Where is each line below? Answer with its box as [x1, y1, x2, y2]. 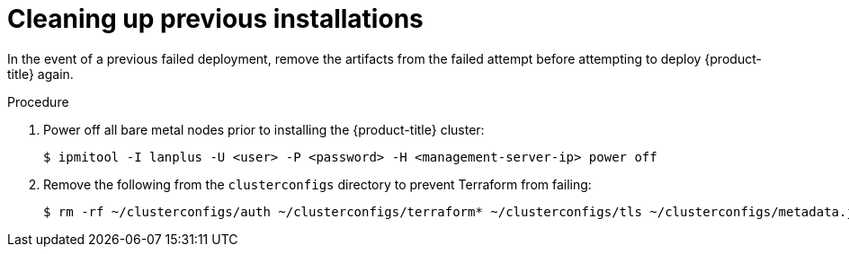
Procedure [7, 93, 69, 109]
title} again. [7, 66, 74, 82]
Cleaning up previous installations [7, 4, 424, 34]
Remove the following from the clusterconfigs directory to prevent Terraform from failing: [43, 176, 592, 192]
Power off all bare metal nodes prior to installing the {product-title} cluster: [43, 121, 485, 137]
